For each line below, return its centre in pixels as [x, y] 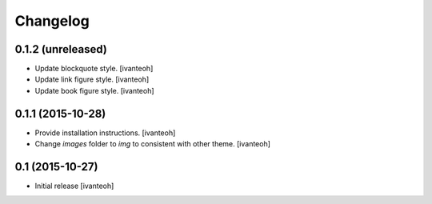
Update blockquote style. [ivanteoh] [94, 69]
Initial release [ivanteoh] [74, 186]
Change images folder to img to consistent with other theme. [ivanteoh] [153, 144]
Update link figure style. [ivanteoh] [92, 79]
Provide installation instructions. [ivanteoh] [105, 133]
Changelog [52, 21]
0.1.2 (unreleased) [61, 49]
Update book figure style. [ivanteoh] [95, 90]
